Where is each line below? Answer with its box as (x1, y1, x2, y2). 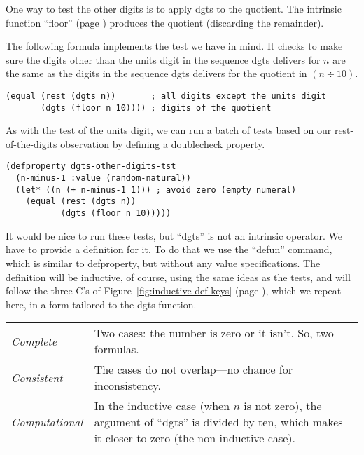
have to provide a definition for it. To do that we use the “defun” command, (6, 242, 332, 257)
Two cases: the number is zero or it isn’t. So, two (94, 325, 334, 341)
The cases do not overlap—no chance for (94, 361, 293, 378)
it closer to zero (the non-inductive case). (94, 430, 295, 447)
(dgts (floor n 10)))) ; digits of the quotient (41, 102, 272, 113)
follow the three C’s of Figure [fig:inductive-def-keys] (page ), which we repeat (6, 283, 342, 298)
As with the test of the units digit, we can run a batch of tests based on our (6, 123, 332, 137)
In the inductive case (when (94, 398, 230, 414)
